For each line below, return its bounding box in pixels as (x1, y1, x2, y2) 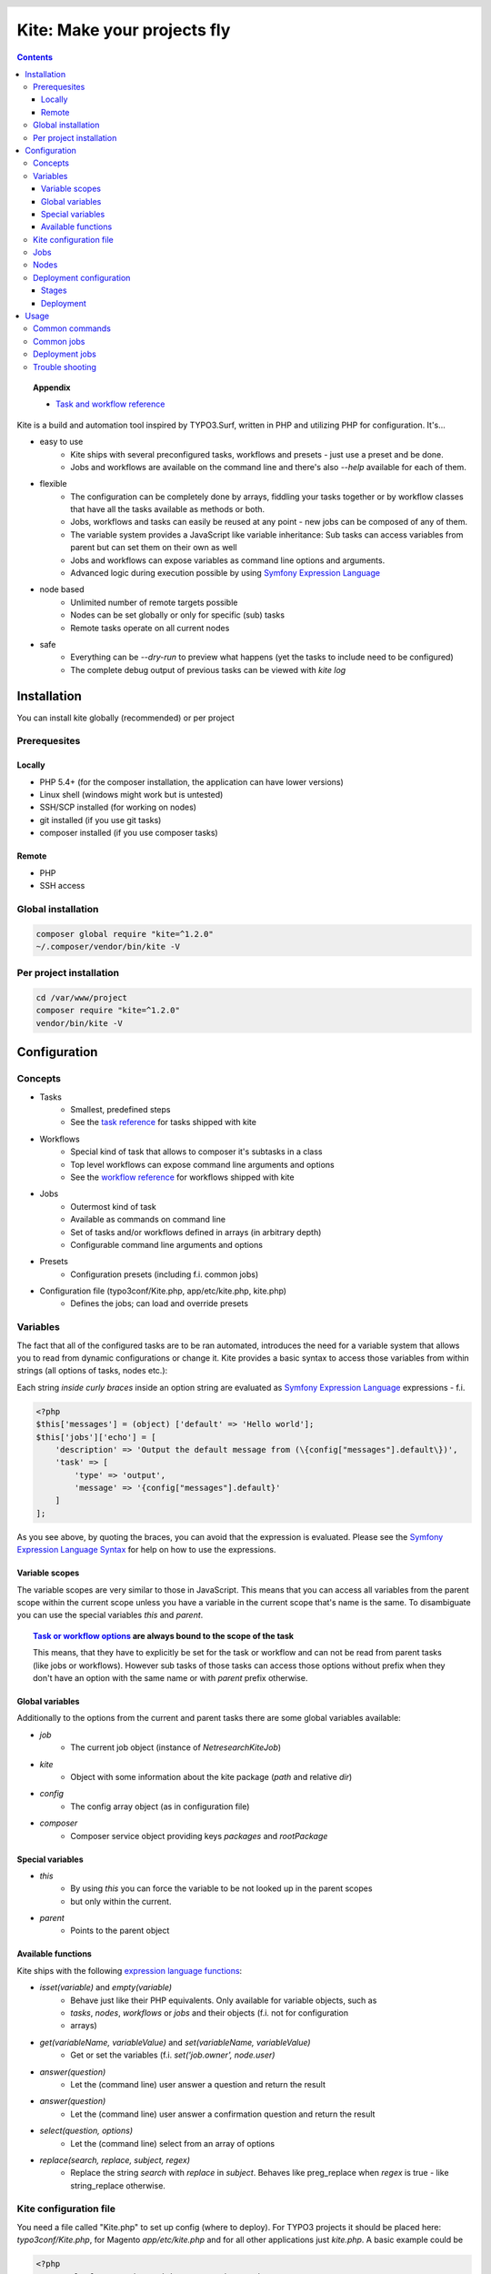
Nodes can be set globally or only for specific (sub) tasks (70, 609, 286, 620)
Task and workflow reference (55, 398, 165, 409)
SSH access (39, 880, 85, 890)
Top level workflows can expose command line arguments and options (70, 1159, 336, 1170)
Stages (41, 285, 67, 296)
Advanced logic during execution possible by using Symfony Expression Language (70, 568, 381, 579)
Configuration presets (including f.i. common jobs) (70, 1269, 259, 1280)
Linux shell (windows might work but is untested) (39, 790, 224, 800)
